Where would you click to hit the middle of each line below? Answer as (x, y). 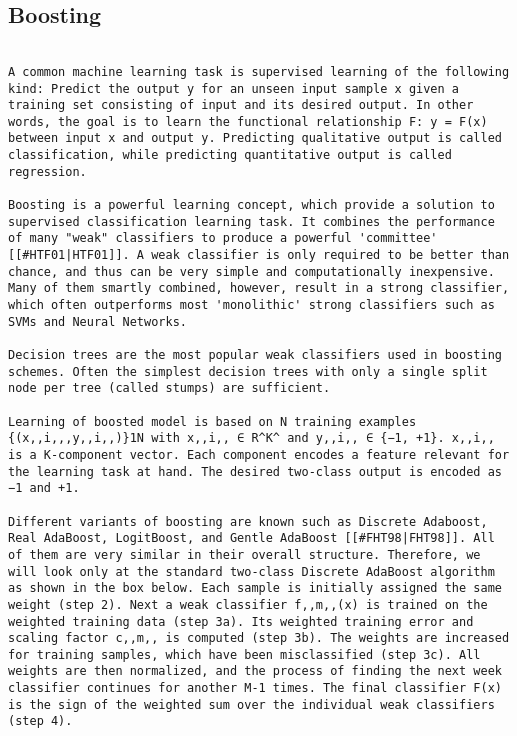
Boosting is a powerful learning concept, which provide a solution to (251, 205)
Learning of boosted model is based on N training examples (212, 421)
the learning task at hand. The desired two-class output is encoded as (255, 471)
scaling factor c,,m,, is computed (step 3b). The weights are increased (259, 638)
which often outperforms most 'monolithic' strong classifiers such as (251, 305)
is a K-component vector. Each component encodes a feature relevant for (259, 454)
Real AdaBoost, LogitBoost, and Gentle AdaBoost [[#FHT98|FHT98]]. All (251, 538)
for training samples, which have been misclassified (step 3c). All (244, 654)
